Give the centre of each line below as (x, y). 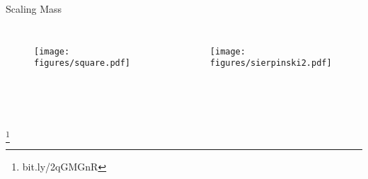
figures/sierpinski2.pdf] (271, 63)
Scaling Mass (34, 8)
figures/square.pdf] (82, 63)
